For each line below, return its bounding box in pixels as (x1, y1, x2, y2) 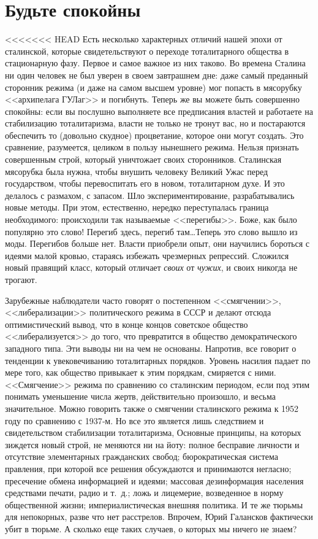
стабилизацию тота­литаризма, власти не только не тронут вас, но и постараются (5, 117, 306, 130)
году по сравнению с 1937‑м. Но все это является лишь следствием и (5, 414, 264, 427)
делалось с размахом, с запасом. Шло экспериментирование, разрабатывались (5, 188, 295, 201)
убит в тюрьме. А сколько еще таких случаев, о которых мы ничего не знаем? (5, 522, 297, 535)
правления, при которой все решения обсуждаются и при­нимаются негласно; (5, 462, 292, 475)
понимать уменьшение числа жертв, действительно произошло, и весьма (5, 390, 276, 403)
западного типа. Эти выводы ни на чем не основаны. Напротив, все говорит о (5, 341, 297, 354)
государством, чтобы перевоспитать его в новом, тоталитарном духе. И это (5, 177, 285, 190)
